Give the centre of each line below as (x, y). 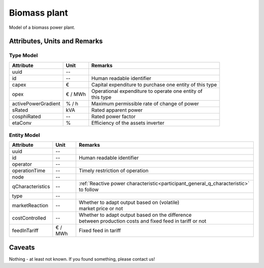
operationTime (29, 171)
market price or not (101, 209)
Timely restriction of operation (114, 171)
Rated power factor (113, 116)
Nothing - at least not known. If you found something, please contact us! (82, 259)
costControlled (29, 218)
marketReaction (30, 205)
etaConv (22, 123)
